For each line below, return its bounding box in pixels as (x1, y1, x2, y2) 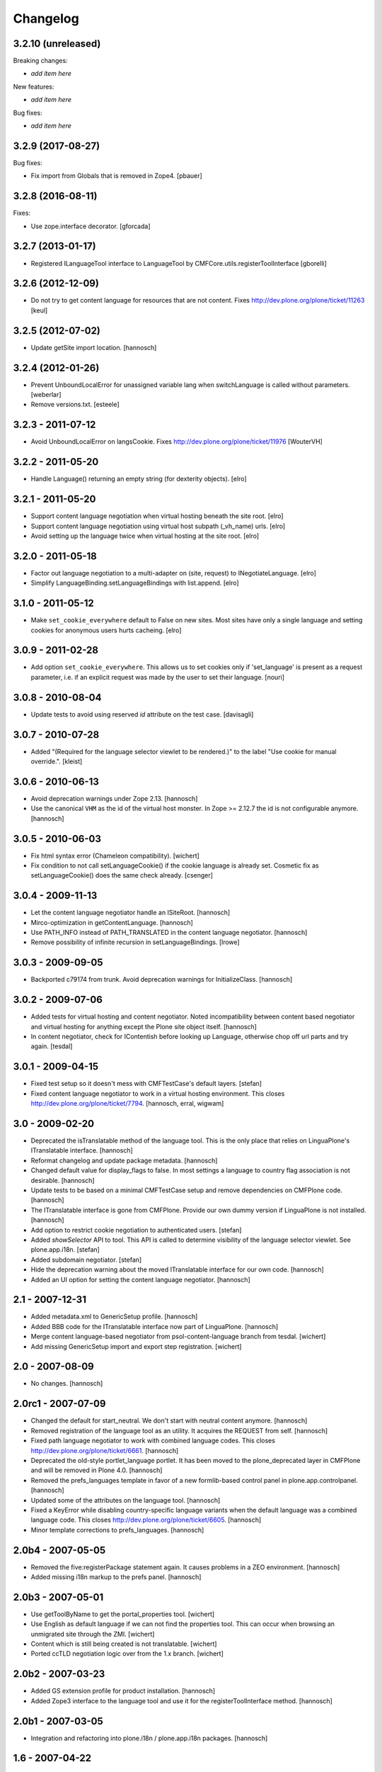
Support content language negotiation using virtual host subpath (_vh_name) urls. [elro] (30, 522, 286, 530)
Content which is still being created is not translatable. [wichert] (30, 1639, 217, 1648)
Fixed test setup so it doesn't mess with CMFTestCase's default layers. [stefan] (30, 1080, 262, 1088)
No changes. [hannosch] (30, 1379, 103, 1388)
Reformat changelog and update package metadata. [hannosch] (30, 1156, 218, 1165)
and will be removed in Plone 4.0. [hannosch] (30, 1466, 163, 1474)
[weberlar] (30, 391, 62, 399)
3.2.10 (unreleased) (13, 38, 101, 50)
